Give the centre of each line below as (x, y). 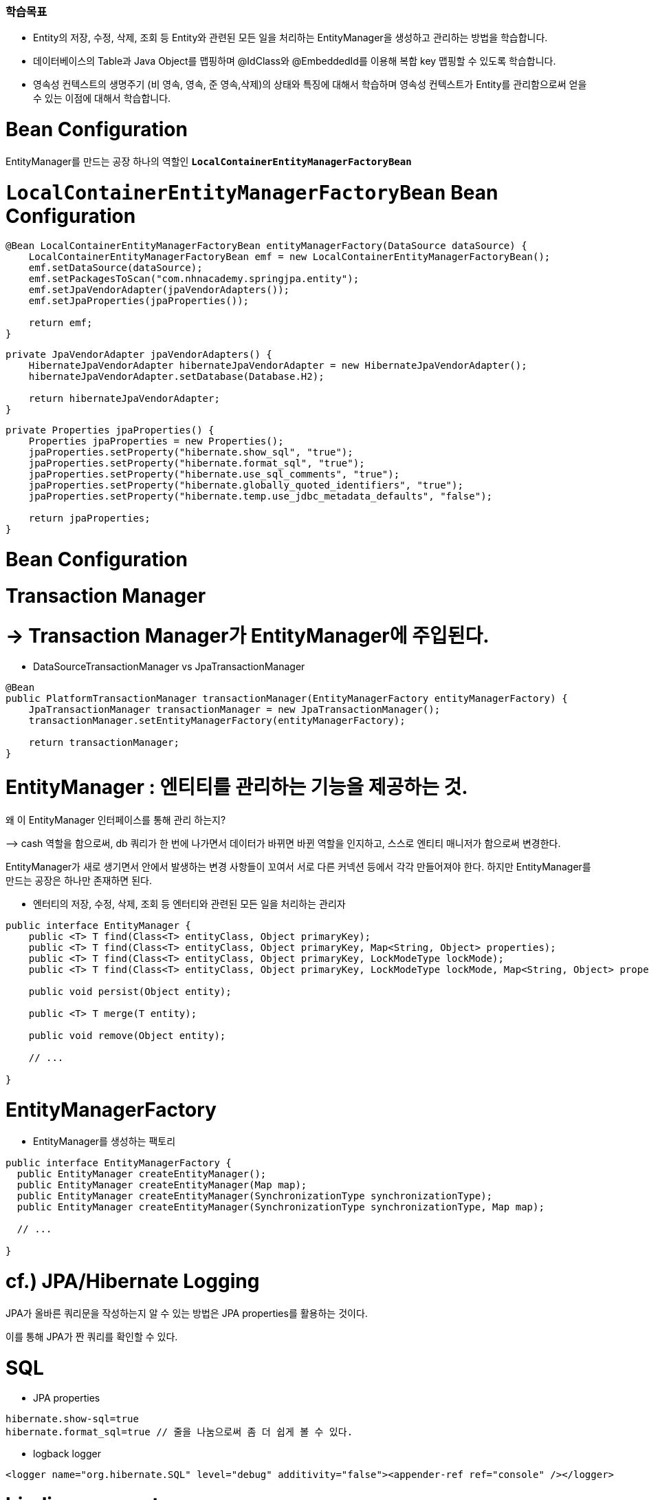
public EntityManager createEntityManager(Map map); (162, 1185)
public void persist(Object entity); (130, 991)
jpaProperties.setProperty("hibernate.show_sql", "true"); (191, 452)
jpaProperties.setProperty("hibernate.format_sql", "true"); (197, 463)
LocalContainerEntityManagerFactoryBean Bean (252, 192)
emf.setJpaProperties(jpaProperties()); (139, 301)
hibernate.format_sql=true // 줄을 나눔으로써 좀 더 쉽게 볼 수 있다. (179, 1432)
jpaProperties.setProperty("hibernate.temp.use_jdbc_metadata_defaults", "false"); (261, 496)
